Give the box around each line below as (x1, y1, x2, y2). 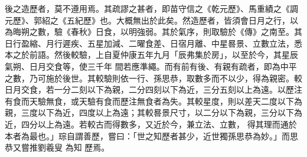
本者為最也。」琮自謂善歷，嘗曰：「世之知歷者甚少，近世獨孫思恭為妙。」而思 (5, 129, 298, 142)
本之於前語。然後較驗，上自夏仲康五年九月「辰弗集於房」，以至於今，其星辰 (5, 48, 298, 61)
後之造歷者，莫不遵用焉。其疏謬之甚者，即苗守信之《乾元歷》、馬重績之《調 (5, 2, 298, 14)
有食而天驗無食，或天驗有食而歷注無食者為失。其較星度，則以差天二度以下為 (5, 94, 302, 107)
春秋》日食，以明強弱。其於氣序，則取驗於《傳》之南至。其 (70, 25, 302, 38)
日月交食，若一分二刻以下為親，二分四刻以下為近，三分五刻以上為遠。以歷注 (5, 83, 302, 96)
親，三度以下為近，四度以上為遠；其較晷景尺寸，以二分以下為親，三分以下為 (5, 106, 302, 119)
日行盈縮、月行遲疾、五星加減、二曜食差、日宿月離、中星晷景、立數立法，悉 (5, 37, 302, 49)
